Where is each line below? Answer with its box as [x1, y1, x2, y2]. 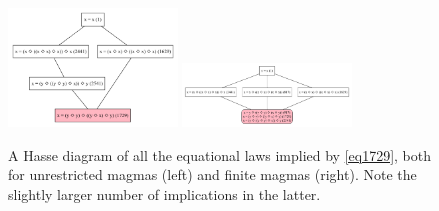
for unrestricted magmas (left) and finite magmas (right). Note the [8, 164, 417, 185]
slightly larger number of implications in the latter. [8, 183, 321, 204]
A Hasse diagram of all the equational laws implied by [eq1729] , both [8, 144, 432, 165]
